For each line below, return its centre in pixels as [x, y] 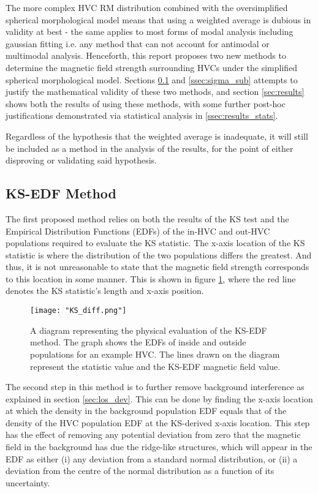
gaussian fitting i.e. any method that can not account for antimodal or [138, 43]
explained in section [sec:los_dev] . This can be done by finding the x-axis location [159, 398]
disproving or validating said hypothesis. [81, 160]
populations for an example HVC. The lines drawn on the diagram [155, 354]
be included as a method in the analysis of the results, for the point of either [150, 148]
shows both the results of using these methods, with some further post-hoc [146, 103]
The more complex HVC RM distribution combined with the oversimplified [147, 7]
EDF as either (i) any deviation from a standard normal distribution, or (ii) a [152, 458]
